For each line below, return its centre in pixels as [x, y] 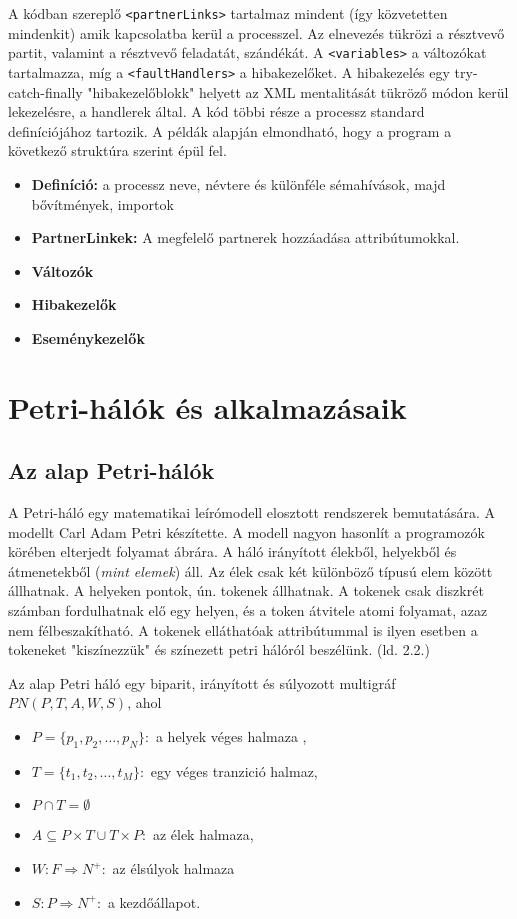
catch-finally [45, 91]
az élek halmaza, [203, 834]
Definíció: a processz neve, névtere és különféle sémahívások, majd [238, 183]
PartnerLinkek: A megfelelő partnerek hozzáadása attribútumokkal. [245, 237]
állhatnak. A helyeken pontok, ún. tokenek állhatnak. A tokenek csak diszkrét [246, 590]
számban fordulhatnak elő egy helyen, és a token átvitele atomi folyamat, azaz [248, 610]
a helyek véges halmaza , [231, 736]
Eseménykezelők [88, 337]
